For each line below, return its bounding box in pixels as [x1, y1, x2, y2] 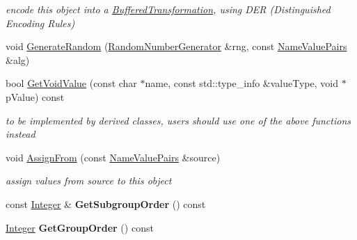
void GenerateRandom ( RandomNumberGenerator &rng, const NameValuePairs [6, 39, 347, 54]
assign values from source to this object [6, 173, 172, 188]
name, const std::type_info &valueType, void [145, 76, 338, 90]
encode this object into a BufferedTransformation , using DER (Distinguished [6, 2, 331, 16]
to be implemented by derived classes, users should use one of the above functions [6, 113, 351, 127]
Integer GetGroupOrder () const [6, 220, 154, 234]
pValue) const [6, 89, 65, 104]
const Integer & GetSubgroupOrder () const [6, 196, 206, 211]
